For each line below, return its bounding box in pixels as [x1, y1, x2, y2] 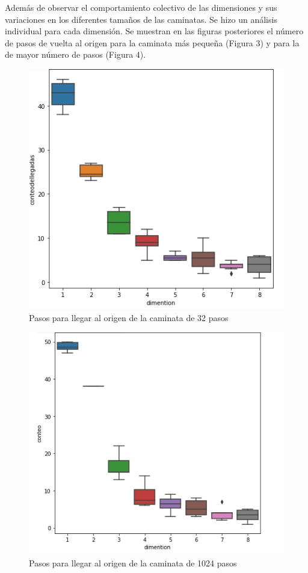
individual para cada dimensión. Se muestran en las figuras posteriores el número [5, 25, 304, 37]
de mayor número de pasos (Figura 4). [5, 48, 146, 61]
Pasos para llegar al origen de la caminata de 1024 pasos [29, 557, 237, 569]
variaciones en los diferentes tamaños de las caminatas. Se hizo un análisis [5, 13, 277, 25]
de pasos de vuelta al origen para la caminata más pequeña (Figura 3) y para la [5, 36, 300, 49]
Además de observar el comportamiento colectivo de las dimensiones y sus [5, 1, 277, 13]
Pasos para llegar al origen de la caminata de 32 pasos [29, 311, 229, 323]
